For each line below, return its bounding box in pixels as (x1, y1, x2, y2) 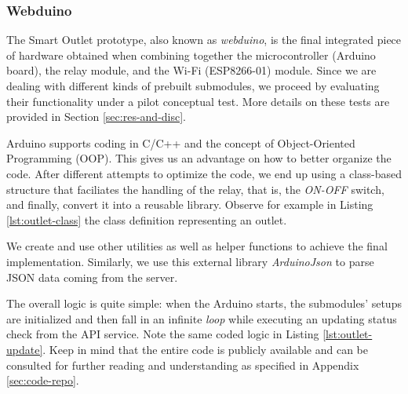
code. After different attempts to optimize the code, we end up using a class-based (6, 165, 403, 181)
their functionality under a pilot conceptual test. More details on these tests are (6, 93, 390, 109)
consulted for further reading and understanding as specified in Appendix (6, 356, 359, 373)
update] (6, 341, 43, 357)
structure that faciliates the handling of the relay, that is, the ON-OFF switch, (6, 181, 384, 197)
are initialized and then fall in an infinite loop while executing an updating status (6, 310, 397, 327)
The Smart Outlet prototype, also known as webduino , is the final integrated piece (6, 31, 402, 48)
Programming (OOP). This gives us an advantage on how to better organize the (6, 150, 392, 166)
